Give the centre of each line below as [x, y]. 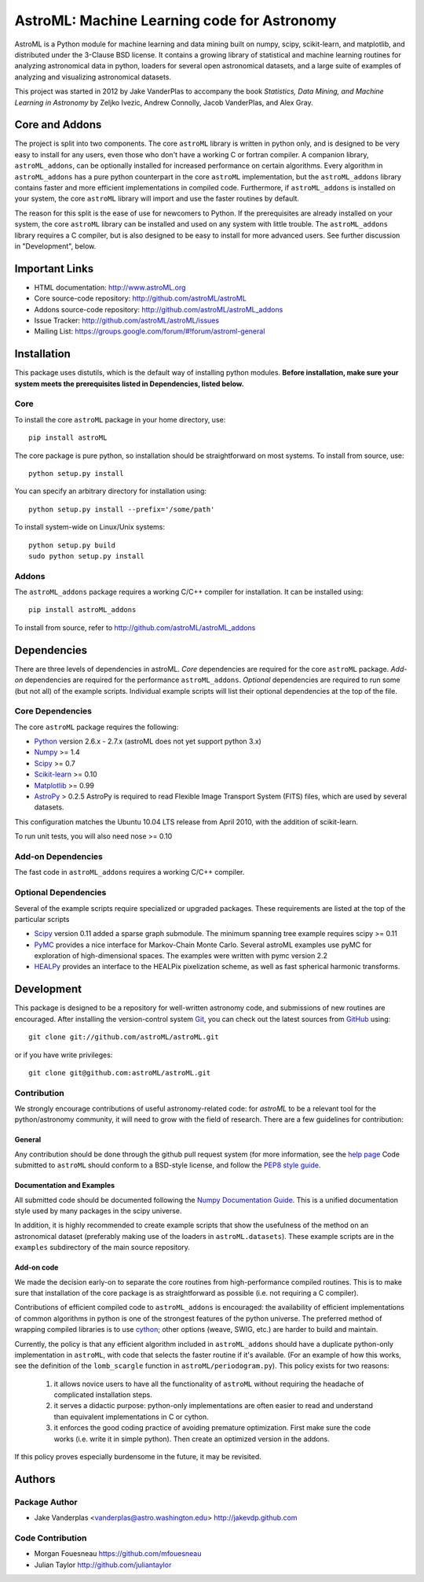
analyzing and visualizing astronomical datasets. [93, 77]
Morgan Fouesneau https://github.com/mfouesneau [118, 1554]
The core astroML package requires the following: [97, 727]
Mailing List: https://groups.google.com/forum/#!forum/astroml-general [150, 331]
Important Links [54, 269]
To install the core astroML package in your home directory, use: [120, 419]
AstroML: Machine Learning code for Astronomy [175, 20]
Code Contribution [51, 1538]
